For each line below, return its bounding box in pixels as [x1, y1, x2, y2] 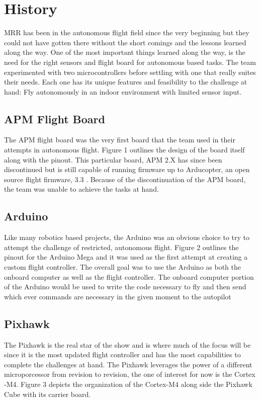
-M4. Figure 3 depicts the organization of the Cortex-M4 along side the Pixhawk [4, 378, 252, 389]
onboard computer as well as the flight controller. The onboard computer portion [4, 271, 254, 282]
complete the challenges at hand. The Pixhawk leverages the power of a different [4, 359, 252, 369]
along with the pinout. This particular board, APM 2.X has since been [4, 154, 222, 165]
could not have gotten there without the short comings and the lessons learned [4, 37, 246, 47]
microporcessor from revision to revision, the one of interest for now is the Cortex [4, 369, 255, 379]
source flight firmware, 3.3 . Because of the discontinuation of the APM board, [4, 174, 246, 184]
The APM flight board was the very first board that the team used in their [4, 134, 235, 145]
